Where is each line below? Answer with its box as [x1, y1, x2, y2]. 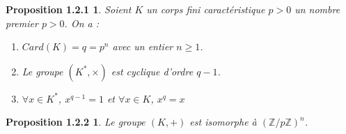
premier [6, 15, 38, 30]
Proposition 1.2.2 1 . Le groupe [6, 114, 146, 129]
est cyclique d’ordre [111, 64, 194, 78]
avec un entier [112, 39, 173, 54]
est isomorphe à [189, 114, 257, 129]
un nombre [294, 2, 340, 16]
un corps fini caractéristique [146, 2, 265, 16]
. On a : [64, 15, 100, 30]
